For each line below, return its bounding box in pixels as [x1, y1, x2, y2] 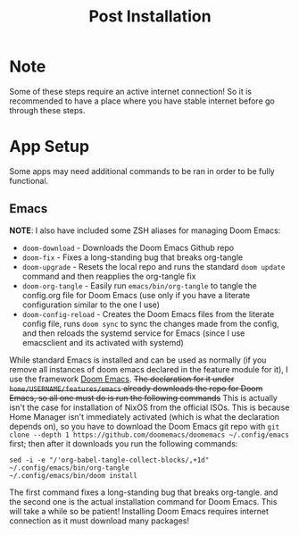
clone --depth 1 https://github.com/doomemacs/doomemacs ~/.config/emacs [9, 431, 290, 439]
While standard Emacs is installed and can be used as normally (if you [9, 355, 267, 365]
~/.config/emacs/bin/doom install [9, 471, 138, 480]
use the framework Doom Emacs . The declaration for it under [9, 373, 235, 384]
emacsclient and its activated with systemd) [21, 337, 185, 347]
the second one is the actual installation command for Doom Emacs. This [9, 496, 278, 506]
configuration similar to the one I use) [21, 299, 161, 310]
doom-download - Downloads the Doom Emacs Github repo [21, 242, 235, 253]
